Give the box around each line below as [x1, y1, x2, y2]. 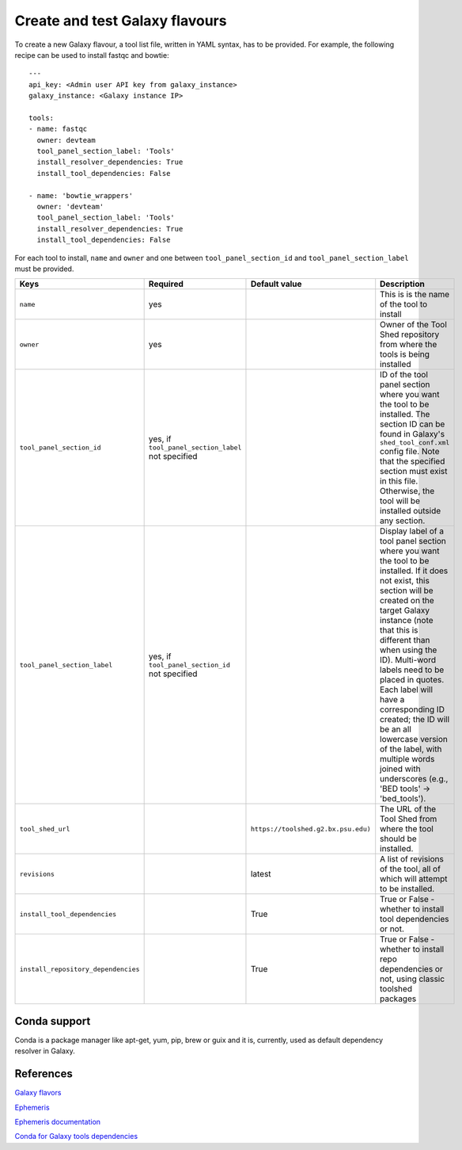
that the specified [380, 456, 445, 467]
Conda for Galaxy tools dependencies [14, 1132, 138, 1141]
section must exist [380, 466, 448, 477]
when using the [380, 644, 437, 655]
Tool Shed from [380, 813, 437, 824]
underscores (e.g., [380, 774, 449, 785]
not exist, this [380, 575, 430, 586]
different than [380, 635, 430, 646]
